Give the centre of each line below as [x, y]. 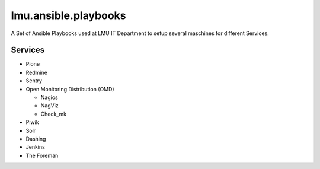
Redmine [36, 72]
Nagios [49, 97]
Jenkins [36, 147]
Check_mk [54, 114]
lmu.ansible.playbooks [69, 15]
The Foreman [42, 155]
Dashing [36, 139]
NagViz [49, 106]
